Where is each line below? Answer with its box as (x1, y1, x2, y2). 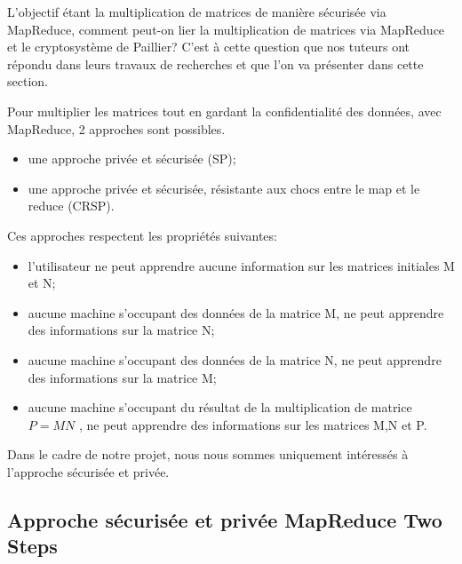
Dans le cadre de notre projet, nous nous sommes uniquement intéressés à (7, 445, 409, 464)
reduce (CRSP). (28, 196, 115, 215)
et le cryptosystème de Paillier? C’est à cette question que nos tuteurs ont (7, 37, 410, 56)
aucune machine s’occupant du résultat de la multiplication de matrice (28, 398, 412, 417)
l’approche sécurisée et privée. (7, 462, 170, 481)
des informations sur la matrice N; (28, 321, 215, 339)
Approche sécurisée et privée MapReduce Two (7, 505, 442, 533)
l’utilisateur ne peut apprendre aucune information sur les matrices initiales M (28, 256, 455, 274)
